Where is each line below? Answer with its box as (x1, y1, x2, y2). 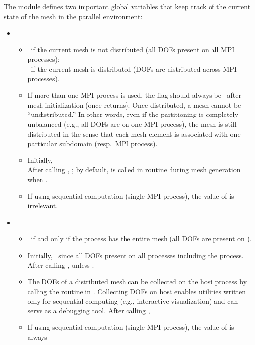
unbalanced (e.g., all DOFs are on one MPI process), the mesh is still (27, 118, 237, 129)
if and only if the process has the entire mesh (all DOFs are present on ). (31, 233, 252, 244)
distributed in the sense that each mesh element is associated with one (27, 128, 241, 139)
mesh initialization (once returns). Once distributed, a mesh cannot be (27, 99, 241, 110)
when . (27, 174, 48, 184)
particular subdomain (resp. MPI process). (27, 138, 158, 149)
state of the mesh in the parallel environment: (4, 11, 143, 21)
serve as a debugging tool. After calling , (27, 305, 150, 315)
